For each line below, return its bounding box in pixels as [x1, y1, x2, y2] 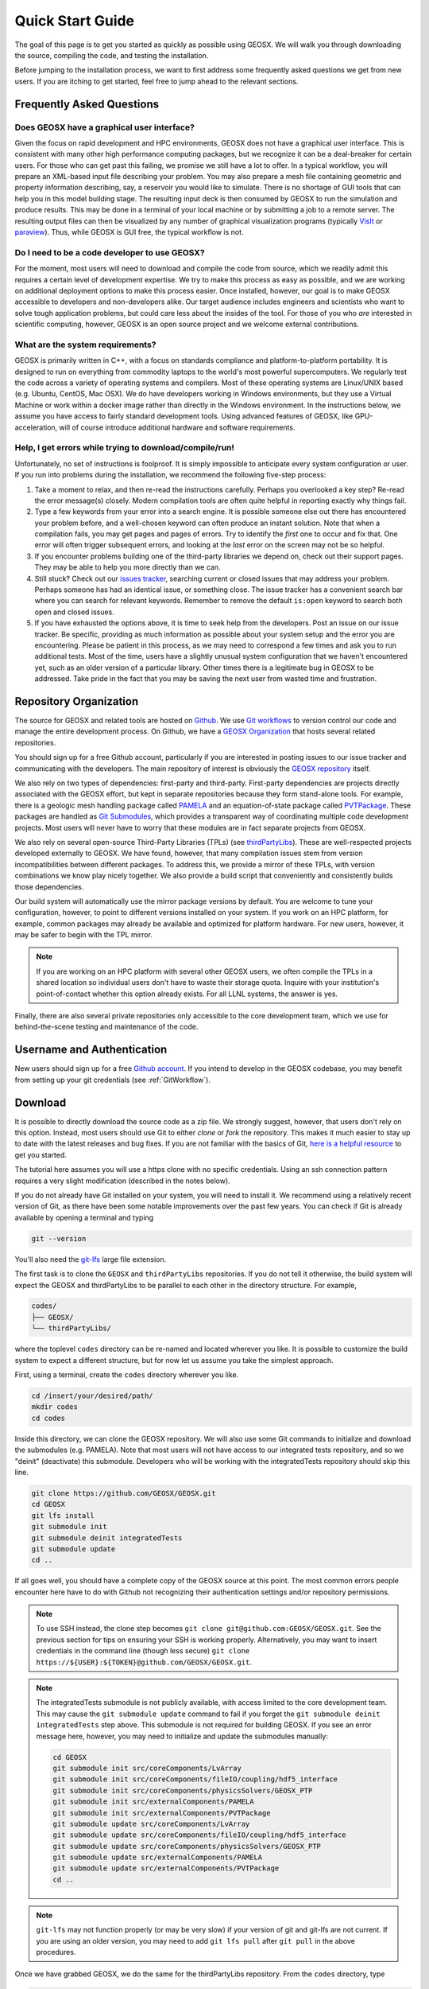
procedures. [36, 1948, 76, 1956]
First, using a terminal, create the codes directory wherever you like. [14, 1370, 239, 1380]
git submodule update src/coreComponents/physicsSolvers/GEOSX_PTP [52, 1842, 322, 1851]
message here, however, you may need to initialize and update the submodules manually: [36, 1731, 329, 1741]
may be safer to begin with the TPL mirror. [14, 930, 153, 940]
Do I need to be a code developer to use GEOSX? [14, 247, 206, 258]
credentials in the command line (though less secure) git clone [36, 1646, 250, 1656]
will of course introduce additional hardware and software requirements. [59, 422, 296, 432]
